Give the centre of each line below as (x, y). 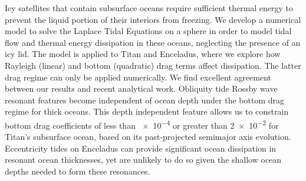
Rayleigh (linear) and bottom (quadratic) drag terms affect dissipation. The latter (153, 65)
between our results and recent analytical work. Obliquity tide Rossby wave (141, 88)
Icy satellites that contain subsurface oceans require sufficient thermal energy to (149, 8)
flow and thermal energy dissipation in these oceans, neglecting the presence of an (153, 42)
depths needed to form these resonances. (78, 171)
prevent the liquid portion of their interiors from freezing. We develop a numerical (153, 19)
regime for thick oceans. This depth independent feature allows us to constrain (147, 111)
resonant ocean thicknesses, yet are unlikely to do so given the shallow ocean (143, 160)
